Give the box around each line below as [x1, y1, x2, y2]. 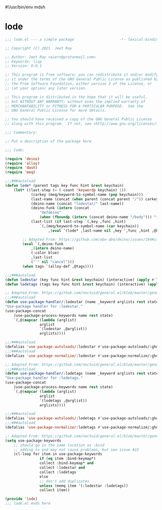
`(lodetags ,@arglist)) [39, 398, 88, 403]
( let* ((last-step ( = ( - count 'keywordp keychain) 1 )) [13, 188, 126, 192]
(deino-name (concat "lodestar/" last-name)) [30, 201, 124, 206]
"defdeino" [39, 210, 62, 215]
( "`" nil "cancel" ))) [30, 259, 75, 265]
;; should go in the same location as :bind [13, 443, 105, 447]
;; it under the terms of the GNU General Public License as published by [5, 77, 159, 82]
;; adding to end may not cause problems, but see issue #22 [13, 447, 139, 452]
